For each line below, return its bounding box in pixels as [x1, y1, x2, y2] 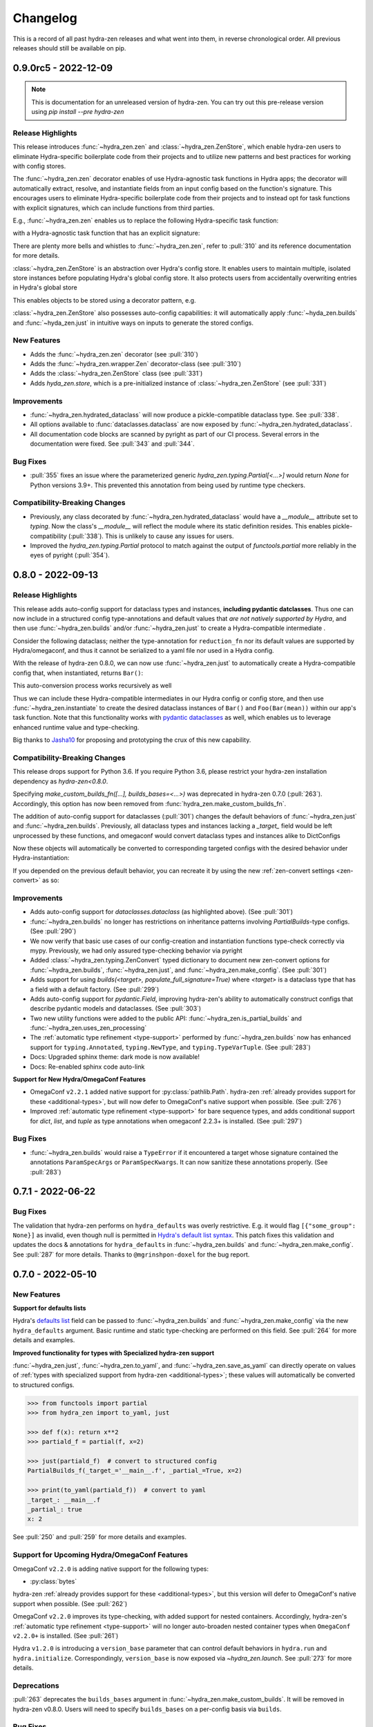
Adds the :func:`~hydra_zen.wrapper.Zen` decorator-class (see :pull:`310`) [30, 360, 242, 368]
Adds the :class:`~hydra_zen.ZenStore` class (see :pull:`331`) [30, 370, 203, 378]
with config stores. [12, 162, 66, 171]
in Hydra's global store [12, 283, 77, 292]
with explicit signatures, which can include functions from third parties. [12, 204, 215, 212]
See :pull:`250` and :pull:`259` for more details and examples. [12, 1533, 186, 1541]
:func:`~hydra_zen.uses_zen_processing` [30, 1024, 147, 1032]
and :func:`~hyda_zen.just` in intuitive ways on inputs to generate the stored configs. [12, 318, 254, 327]
